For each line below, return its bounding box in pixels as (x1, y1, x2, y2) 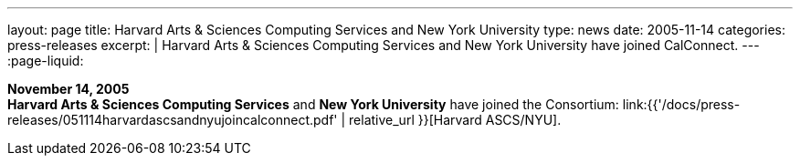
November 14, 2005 (7, 81, 130, 97)
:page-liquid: (7, 53, 84, 68)
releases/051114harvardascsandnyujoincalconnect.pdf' (7, 112, 338, 127)
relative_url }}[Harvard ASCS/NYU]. (349, 112, 562, 127)
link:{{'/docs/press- (622, 97, 741, 112)
